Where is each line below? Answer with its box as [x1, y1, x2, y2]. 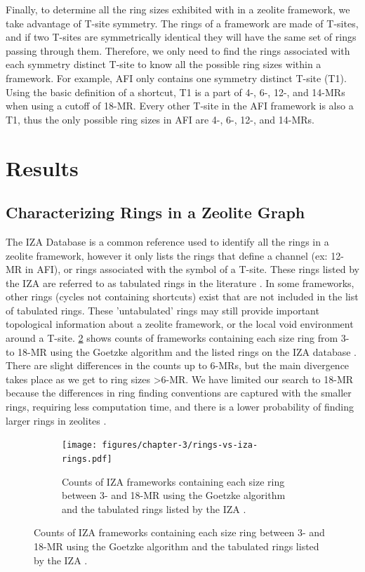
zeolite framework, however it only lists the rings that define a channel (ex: [6, 248, 328, 262]
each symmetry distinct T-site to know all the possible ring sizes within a [6, 57, 321, 72]
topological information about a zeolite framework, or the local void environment [6, 317, 354, 331]
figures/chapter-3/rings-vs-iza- [102, 440, 258, 451]
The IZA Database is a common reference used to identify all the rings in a [6, 234, 329, 248]
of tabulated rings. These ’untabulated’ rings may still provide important [6, 302, 319, 317]
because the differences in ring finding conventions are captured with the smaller [6, 385, 352, 400]
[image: [62, 440, 98, 451]
